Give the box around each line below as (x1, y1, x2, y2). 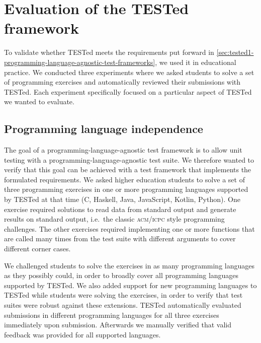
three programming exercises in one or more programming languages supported (4, 184, 248, 194)
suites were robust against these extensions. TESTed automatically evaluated (4, 299, 241, 310)
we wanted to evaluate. (4, 96, 74, 107)
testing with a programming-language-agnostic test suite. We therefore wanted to (4, 154, 254, 165)
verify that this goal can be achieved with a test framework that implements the (4, 164, 251, 175)
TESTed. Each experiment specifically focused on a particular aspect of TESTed (4, 86, 252, 97)
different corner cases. (4, 243, 71, 254)
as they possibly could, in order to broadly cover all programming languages (4, 270, 239, 281)
